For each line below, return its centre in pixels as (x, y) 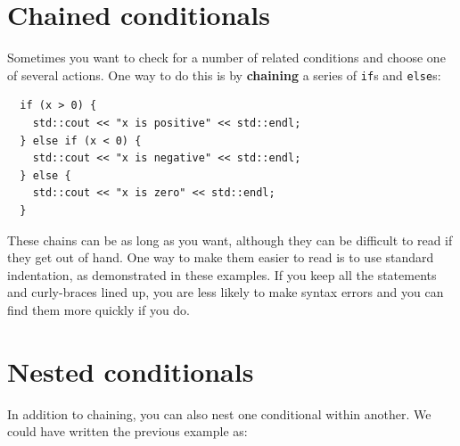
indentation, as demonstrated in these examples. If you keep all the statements (222, 274)
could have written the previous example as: (127, 431)
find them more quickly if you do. (99, 309)
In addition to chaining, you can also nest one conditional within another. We (219, 413)
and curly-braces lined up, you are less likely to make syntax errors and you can (226, 292)
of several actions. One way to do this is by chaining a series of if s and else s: (224, 74)
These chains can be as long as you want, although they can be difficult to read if (230, 240)
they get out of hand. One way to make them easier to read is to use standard (221, 257)
